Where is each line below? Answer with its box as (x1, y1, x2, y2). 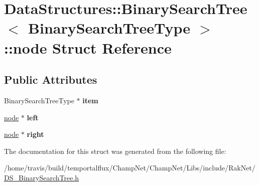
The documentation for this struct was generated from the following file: (4, 145, 226, 156)
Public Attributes (4, 72, 97, 87)
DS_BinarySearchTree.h (4, 172, 79, 182)
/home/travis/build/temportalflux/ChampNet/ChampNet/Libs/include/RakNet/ (4, 162, 255, 173)
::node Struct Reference (4, 37, 172, 58)
